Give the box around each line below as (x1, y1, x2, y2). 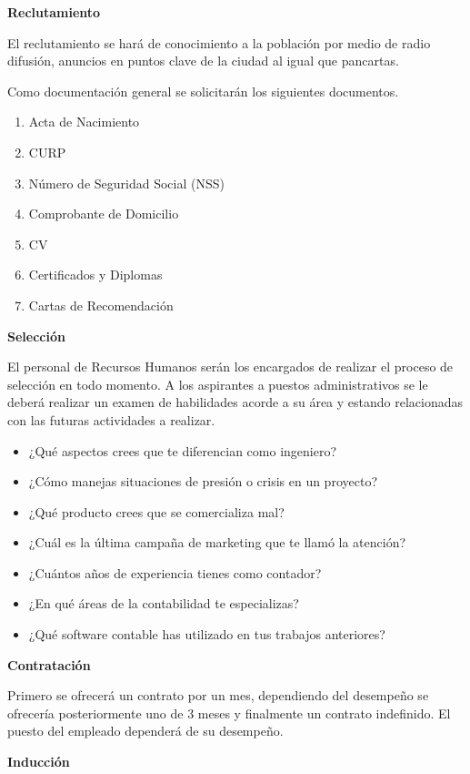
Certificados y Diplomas (28, 265, 163, 284)
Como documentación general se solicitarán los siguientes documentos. (7, 81, 399, 100)
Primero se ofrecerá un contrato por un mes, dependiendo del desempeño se (7, 686, 429, 705)
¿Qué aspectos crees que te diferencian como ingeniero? (28, 441, 337, 460)
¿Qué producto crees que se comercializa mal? (28, 502, 285, 521)
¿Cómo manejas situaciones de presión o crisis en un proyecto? (28, 472, 377, 491)
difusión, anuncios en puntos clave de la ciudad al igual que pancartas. (7, 51, 399, 70)
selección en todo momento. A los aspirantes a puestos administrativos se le (7, 374, 428, 393)
